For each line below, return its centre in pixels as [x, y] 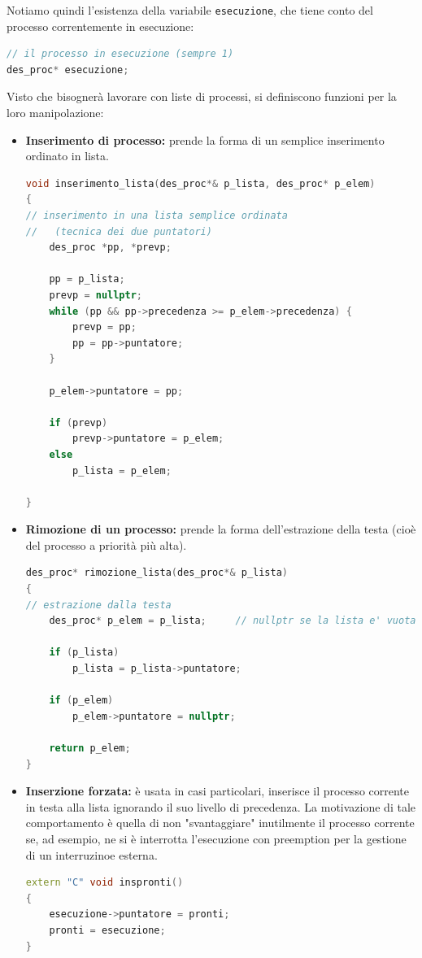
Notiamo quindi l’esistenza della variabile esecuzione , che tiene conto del [190, 10]
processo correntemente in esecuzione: [100, 26]
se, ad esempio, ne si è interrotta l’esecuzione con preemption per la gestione [216, 838]
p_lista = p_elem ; [122, 470]
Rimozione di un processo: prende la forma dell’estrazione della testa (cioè [221, 529]
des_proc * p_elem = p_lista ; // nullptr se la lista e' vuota [233, 621]
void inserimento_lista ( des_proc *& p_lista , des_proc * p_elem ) [200, 183]
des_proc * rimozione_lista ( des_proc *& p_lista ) [157, 573]
